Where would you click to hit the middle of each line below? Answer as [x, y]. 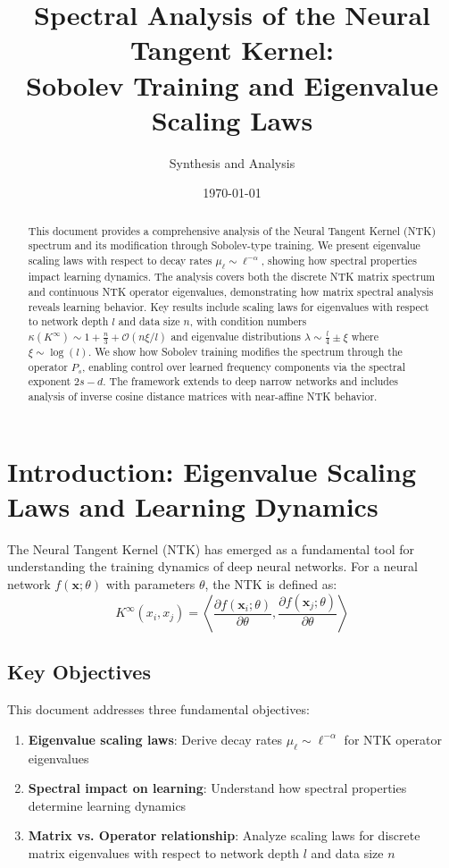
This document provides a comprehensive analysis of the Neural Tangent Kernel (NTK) [232, 230]
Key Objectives [79, 672]
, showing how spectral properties [339, 260]
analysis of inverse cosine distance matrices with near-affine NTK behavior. [203, 396]
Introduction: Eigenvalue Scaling [212, 471]
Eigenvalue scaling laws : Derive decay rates [155, 739]
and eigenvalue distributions [236, 336]
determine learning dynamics [107, 805]
